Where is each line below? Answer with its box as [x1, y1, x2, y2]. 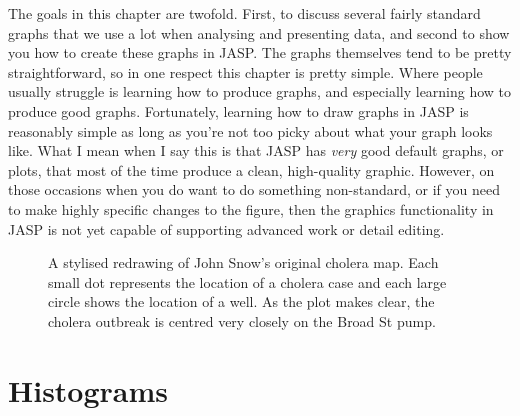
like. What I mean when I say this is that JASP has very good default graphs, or [8, 140, 504, 161]
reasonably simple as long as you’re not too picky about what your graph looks [8, 120, 493, 141]
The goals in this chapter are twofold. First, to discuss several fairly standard [8, 3, 481, 23]
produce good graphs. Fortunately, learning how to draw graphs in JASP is [8, 100, 469, 121]
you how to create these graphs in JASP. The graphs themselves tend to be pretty [8, 42, 512, 63]
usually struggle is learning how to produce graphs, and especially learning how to [8, 81, 512, 102]
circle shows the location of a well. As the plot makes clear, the [48, 291, 435, 312]
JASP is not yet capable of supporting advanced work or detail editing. [8, 218, 445, 239]
